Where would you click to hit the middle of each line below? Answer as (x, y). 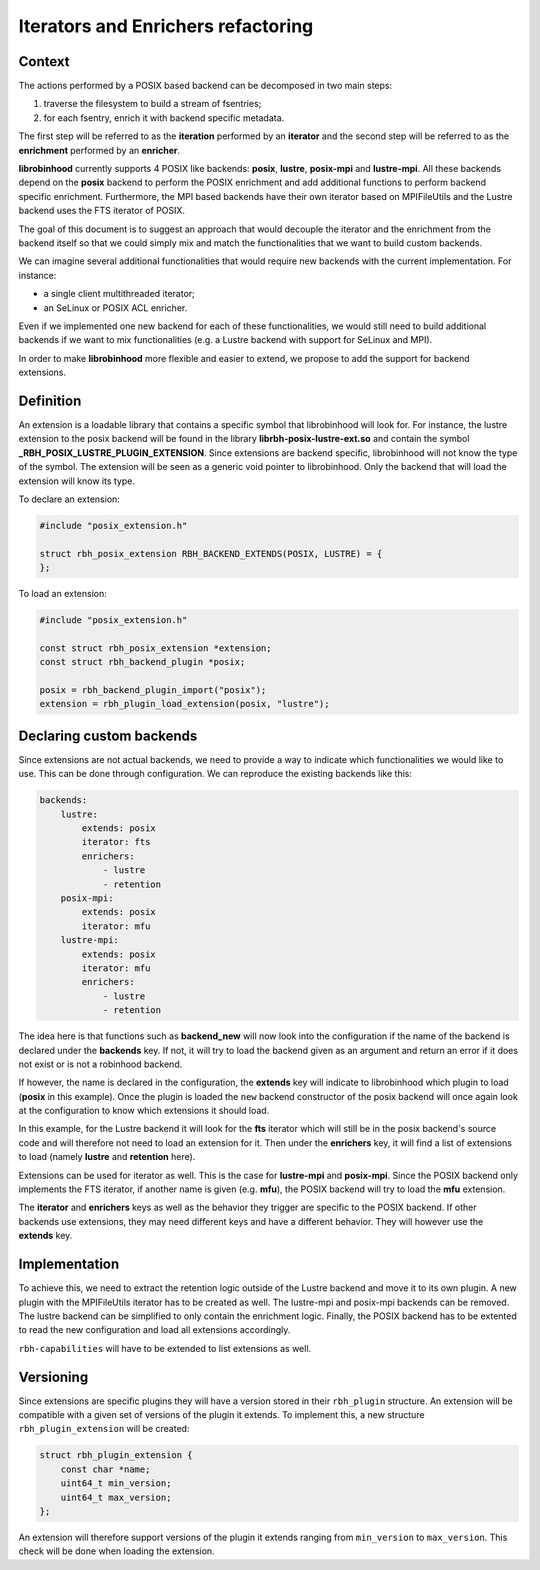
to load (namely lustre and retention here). (107, 1157)
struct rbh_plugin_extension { (116, 1455)
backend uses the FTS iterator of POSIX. (101, 211)
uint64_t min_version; (116, 1483)
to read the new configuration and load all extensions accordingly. (154, 1330)
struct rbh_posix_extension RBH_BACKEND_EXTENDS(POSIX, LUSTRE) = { (211, 553)
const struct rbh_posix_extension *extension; (155, 648)
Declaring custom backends (108, 735)
